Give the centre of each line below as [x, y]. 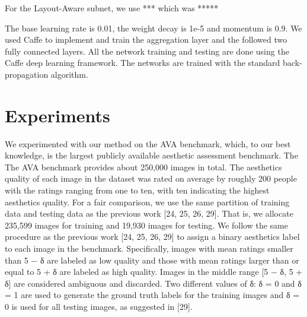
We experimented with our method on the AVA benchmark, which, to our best [148, 143]
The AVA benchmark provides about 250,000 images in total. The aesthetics [143, 167]
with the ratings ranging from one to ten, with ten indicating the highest [137, 190]
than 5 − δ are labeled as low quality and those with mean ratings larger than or [152, 260]
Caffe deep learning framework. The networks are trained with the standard [143, 63]
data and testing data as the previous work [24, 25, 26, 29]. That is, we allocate [149, 213]
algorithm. [69, 74]
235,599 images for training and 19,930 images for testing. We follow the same [146, 225]
